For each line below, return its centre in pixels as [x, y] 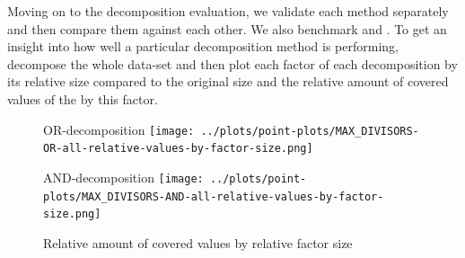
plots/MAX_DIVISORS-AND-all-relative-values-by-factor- [214, 196]
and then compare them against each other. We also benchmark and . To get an [227, 28]
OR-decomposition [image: [119, 129]
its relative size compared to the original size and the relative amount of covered [228, 81]
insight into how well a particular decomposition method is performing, [203, 46]
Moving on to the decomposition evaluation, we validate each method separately [228, 11]
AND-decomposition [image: [123, 177]
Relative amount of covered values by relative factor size [198, 242]
